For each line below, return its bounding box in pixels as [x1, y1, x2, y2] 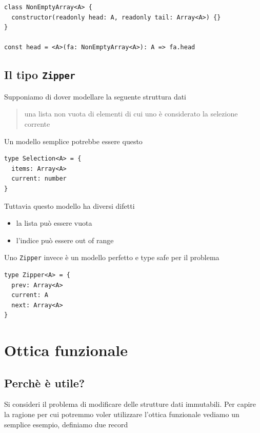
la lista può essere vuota [16, 218, 92, 228]
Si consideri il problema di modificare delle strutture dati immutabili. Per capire [4, 399, 256, 409]
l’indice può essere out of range [16, 234, 114, 245]
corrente [24, 118, 50, 129]
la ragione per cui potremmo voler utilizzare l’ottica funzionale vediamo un [4, 409, 239, 420]
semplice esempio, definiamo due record [4, 419, 128, 429]
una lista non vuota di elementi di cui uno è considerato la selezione [24, 108, 238, 119]
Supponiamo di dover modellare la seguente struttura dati [4, 91, 187, 102]
